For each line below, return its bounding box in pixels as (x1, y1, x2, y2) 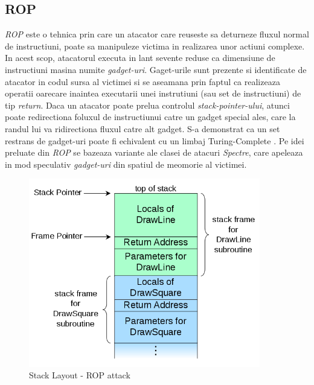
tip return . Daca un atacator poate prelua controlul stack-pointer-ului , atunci (5, 98, 290, 111)
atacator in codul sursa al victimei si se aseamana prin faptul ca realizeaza (5, 75, 280, 87)
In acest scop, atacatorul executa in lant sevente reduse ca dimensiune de (5, 51, 275, 64)
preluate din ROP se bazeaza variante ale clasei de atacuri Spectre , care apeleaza (5, 146, 303, 159)
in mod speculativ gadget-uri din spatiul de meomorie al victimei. (5, 157, 247, 170)
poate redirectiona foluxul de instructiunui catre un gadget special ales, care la (5, 110, 296, 123)
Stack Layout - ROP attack (29, 369, 130, 381)
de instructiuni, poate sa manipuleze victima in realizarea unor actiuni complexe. (5, 39, 305, 52)
